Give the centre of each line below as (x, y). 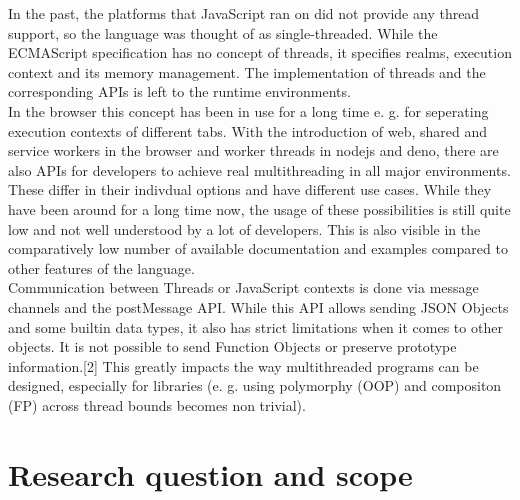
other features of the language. (101, 267)
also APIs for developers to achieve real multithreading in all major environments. (259, 169)
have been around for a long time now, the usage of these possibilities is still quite (259, 208)
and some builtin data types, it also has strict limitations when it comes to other (255, 326)
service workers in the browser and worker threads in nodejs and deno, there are (253, 150)
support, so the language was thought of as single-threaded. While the (223, 32)
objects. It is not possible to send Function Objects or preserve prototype (232, 346)
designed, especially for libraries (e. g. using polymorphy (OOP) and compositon (255, 385)
